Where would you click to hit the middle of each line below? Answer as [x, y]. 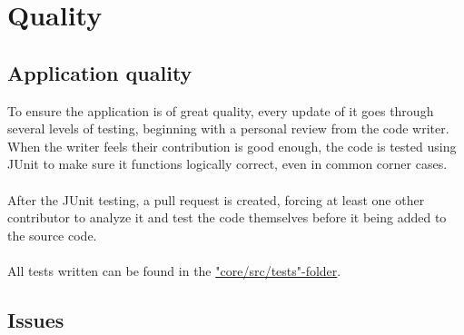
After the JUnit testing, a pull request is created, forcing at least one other [216, 199]
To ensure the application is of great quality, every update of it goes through [221, 110]
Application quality [100, 72]
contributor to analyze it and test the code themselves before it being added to [227, 217]
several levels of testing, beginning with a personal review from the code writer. [228, 128]
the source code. [52, 235]
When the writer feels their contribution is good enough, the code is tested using [232, 146]
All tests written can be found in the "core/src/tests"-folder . [174, 270]
